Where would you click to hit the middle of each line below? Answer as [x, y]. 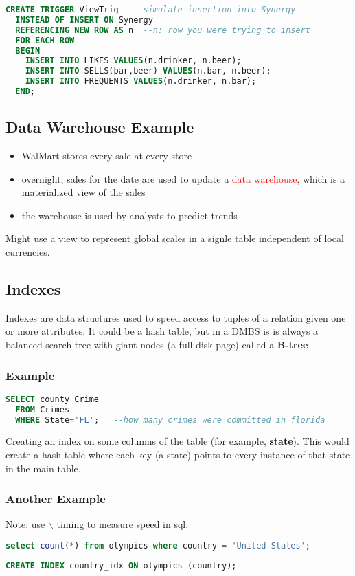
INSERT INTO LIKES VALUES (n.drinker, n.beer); [133, 61]
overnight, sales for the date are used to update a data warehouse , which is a [183, 178]
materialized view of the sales [83, 192]
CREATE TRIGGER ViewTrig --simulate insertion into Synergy [151, 10]
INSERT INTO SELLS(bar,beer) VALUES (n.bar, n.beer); [148, 71]
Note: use [25, 524]
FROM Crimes [43, 409]
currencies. [28, 252]
